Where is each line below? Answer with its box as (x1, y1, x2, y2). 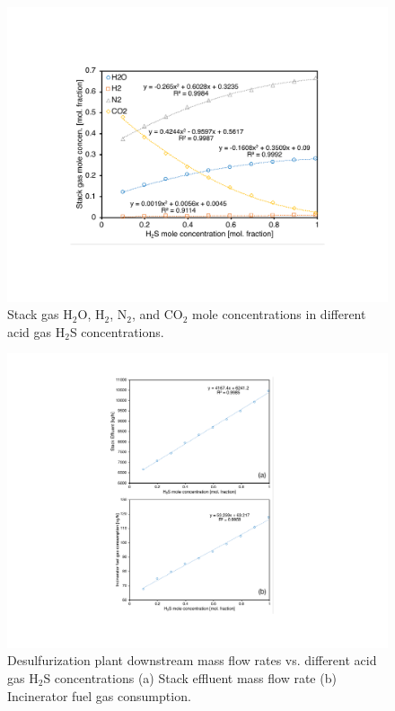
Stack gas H (7, 305, 73, 324)
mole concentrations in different (192, 305, 366, 324)
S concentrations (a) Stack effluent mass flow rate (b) (43, 669, 337, 687)
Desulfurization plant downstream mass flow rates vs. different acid (7, 651, 377, 670)
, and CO (131, 305, 183, 324)
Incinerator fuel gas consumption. (7, 686, 191, 705)
